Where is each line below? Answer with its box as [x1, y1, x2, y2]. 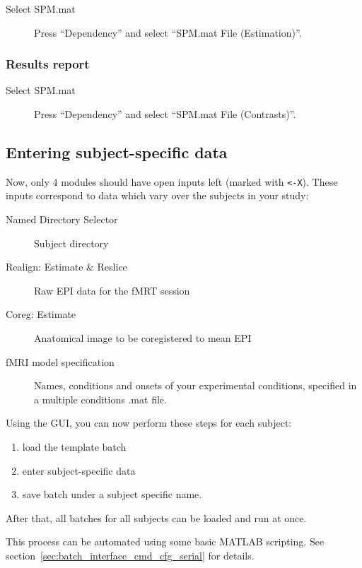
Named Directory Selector [6, 212, 118, 227]
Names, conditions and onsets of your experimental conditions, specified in [34, 378, 357, 393]
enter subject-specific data [22, 463, 136, 478]
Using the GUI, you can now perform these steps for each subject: [6, 415, 292, 430]
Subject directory [34, 235, 109, 250]
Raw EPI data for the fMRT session [34, 283, 190, 297]
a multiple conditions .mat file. [34, 391, 167, 406]
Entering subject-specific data [6, 141, 228, 162]
